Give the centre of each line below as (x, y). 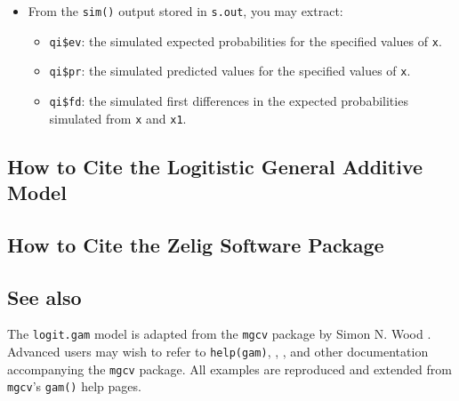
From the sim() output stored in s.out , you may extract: (185, 11)
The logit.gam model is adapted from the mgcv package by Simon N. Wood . (219, 334)
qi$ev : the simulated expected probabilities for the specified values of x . (246, 40)
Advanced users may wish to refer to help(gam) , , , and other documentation (218, 352)
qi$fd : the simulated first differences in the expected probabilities (229, 100)
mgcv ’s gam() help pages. (74, 386)
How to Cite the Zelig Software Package (196, 244)
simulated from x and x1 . (118, 118)
